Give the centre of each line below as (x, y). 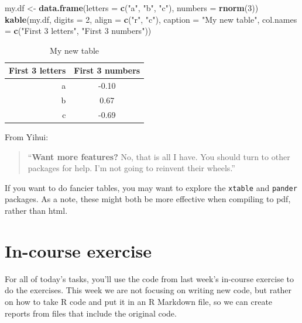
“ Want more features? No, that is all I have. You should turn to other (159, 156)
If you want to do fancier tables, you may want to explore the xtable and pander (151, 187)
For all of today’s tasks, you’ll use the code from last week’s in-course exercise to (150, 278)
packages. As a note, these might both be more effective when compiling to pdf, (148, 199)
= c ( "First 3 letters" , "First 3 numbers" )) (78, 31)
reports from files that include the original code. (91, 313)
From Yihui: (27, 137)
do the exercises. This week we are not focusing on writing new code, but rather (148, 290)
